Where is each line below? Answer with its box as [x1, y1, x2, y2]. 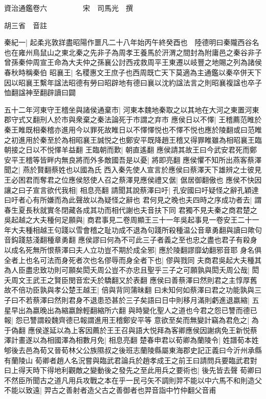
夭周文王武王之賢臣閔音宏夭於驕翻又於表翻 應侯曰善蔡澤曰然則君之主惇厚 [4, 274, 250, 285]
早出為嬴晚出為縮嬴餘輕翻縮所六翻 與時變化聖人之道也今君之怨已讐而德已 [11, 304, 257, 315]
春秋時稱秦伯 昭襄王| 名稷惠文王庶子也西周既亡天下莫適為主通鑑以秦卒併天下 [4, 66, 262, 77]
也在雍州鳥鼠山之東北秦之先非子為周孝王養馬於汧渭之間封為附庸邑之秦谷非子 [4, 47, 262, 57]
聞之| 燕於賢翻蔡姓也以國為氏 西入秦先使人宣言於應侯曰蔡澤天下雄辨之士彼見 [4, 164, 262, 175]
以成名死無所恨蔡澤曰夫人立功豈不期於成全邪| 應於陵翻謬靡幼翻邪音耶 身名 [4, 245, 255, 255]
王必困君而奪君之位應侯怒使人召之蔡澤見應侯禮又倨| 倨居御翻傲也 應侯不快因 [4, 174, 262, 185]
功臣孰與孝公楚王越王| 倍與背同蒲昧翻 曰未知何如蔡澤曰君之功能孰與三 [25, 284, 262, 295]
